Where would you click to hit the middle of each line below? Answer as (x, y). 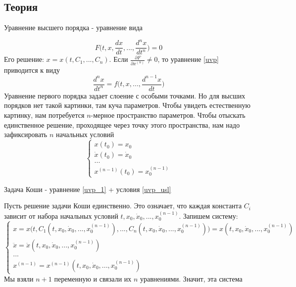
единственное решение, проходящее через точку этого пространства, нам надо (122, 124)
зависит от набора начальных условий (61, 215)
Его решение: (24, 59)
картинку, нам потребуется (44, 115)
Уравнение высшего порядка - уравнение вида (74, 27)
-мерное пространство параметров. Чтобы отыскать (168, 115)
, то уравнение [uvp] (188, 59)
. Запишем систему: (208, 215)
